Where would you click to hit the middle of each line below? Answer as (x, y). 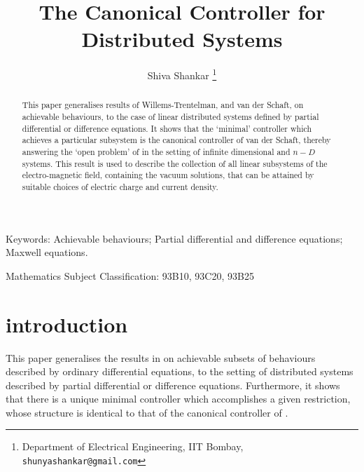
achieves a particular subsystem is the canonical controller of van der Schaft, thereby (176, 140)
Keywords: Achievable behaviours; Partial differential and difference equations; (174, 238)
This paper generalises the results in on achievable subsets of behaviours (161, 357)
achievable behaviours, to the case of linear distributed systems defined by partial (170, 117)
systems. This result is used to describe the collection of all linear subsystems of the (175, 163)
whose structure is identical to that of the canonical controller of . (147, 412)
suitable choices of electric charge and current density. (120, 186)
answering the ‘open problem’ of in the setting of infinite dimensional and (156, 151)
